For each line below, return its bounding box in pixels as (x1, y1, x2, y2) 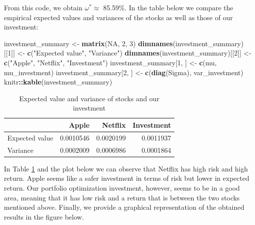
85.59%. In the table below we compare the (103, 2, 233, 12)
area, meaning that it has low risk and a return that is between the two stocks (4, 192, 240, 202)
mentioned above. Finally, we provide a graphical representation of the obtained (4, 202, 245, 212)
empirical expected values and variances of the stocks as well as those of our (4, 12, 233, 22)
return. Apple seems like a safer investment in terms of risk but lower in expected (4, 173, 250, 183)
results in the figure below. (4, 211, 84, 222)
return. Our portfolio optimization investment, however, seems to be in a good (4, 182, 240, 193)
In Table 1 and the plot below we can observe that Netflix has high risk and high (4, 163, 248, 173)
